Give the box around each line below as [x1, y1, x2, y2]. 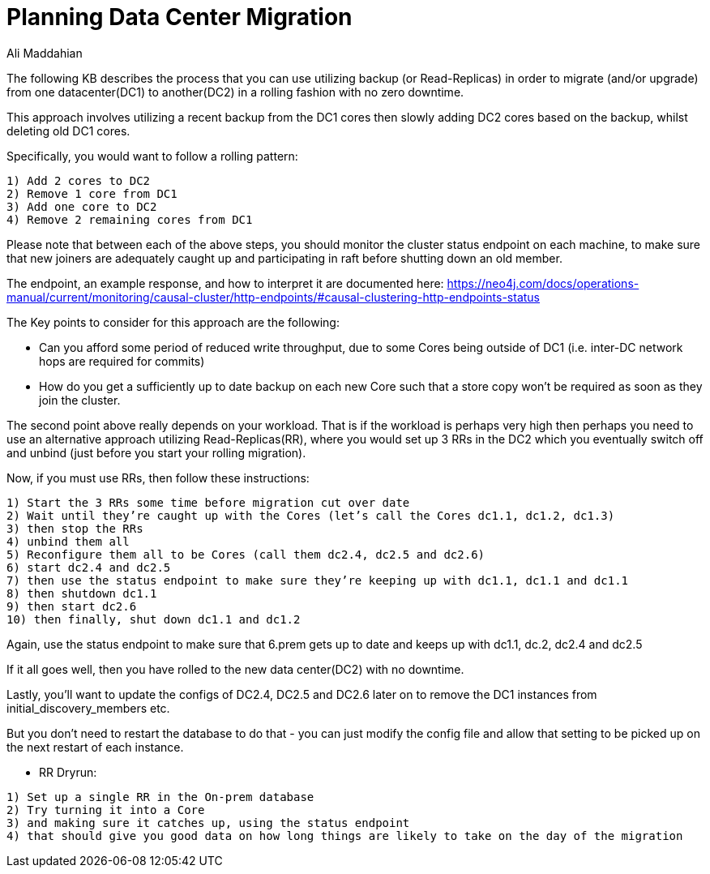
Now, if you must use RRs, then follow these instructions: [6, 470, 310, 485]
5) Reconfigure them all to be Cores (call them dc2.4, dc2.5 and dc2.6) [6, 547, 485, 561]
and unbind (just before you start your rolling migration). [6, 445, 306, 460]
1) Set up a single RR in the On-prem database [6, 790, 314, 803]
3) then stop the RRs [6, 521, 143, 535]
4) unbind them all [6, 534, 130, 548]
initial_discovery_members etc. [6, 700, 170, 715]
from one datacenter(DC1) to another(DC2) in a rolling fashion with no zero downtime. [6, 84, 464, 99]
